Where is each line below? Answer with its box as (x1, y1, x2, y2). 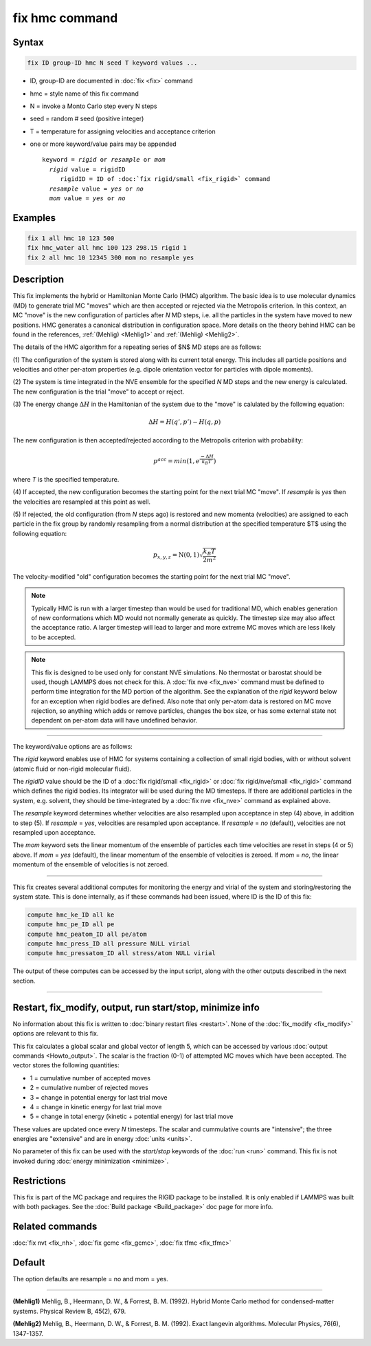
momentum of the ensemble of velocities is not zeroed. (12, 860, 169, 868)
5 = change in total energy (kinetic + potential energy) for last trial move (30, 1112, 234, 1121)
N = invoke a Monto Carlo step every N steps (30, 102, 157, 110)
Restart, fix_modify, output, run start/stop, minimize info (12, 1001, 260, 1013)
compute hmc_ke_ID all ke (27, 910, 115, 919)
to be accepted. (31, 633, 76, 641)
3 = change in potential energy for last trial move (30, 1093, 168, 1101)
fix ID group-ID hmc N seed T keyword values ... (27, 59, 198, 67)
